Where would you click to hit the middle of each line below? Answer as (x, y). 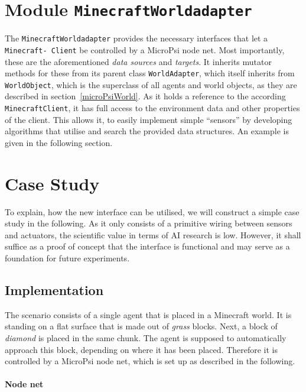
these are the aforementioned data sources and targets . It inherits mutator (138, 61)
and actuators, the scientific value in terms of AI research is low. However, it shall (153, 234)
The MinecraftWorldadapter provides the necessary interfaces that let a (136, 38)
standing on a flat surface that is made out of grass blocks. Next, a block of (141, 326)
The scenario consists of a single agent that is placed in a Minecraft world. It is (148, 314)
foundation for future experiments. (67, 258)
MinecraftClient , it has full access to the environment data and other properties (152, 108)
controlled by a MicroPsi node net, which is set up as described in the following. (150, 361)
